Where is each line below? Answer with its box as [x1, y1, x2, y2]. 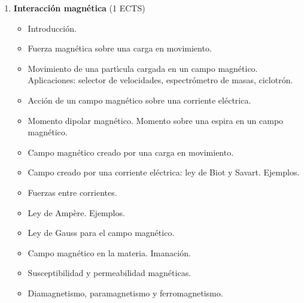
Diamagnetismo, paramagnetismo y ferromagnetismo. [28, 286, 223, 299]
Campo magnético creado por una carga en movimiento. [28, 146, 234, 158]
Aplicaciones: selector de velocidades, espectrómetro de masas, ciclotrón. [28, 74, 293, 86]
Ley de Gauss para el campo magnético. [28, 226, 175, 239]
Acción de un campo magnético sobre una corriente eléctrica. [28, 93, 251, 106]
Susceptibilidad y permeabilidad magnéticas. [28, 266, 191, 279]
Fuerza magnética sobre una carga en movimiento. [28, 42, 212, 54]
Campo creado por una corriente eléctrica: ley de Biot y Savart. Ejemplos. [28, 166, 300, 178]
